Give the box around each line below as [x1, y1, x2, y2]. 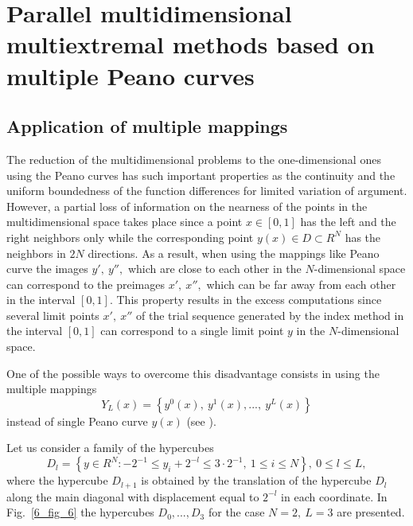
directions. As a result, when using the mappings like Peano [88, 244, 380, 261]
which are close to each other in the [127, 260, 302, 277]
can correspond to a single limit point [100, 322, 284, 339]
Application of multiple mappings [6, 114, 288, 138]
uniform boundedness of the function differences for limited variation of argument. [6, 182, 407, 199]
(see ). [186, 412, 216, 429]
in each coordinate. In [281, 488, 388, 505]
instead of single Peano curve [6, 412, 148, 429]
